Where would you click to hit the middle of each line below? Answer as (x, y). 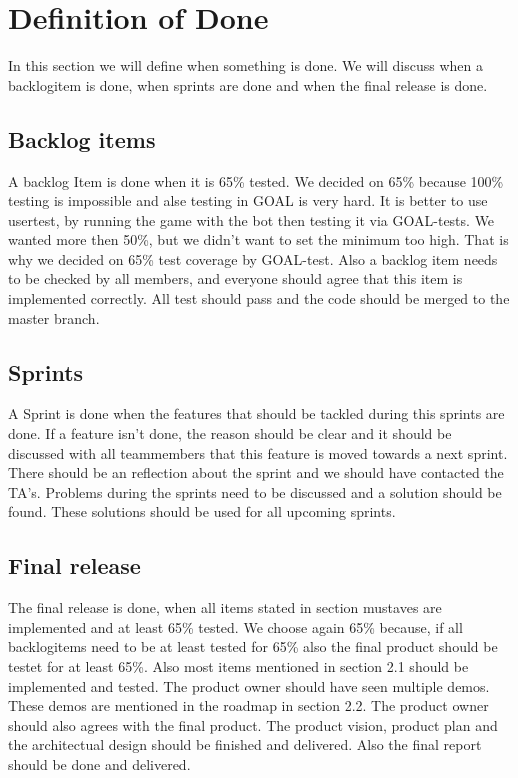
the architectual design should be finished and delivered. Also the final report (245, 744)
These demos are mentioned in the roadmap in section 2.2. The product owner (248, 705)
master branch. (54, 317)
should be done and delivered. (99, 763)
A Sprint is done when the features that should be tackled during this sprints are (256, 413)
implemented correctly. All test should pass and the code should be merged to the (259, 298)
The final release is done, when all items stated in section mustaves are (225, 607)
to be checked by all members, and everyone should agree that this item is (235, 278)
